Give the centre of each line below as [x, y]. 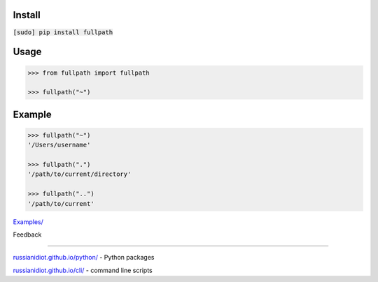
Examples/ [28, 222]
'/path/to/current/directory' [79, 174]
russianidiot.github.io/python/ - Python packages [84, 258]
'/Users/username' [59, 145]
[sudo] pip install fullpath [63, 32]
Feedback [27, 235]
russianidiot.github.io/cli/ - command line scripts [83, 270]
